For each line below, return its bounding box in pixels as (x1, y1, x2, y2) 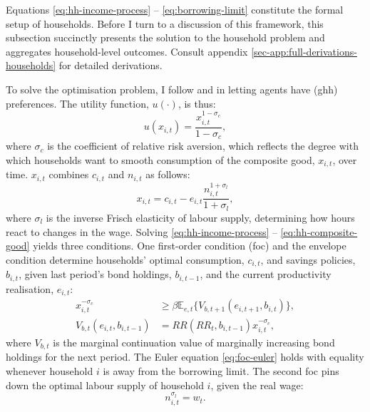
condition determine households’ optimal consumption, (6, 252, 245, 267)
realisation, (6, 281, 54, 296)
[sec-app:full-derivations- (251, 43, 357, 58)
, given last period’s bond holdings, (19, 267, 172, 282)
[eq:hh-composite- (280, 224, 358, 239)
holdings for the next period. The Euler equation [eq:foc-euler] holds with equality (6, 349, 364, 364)
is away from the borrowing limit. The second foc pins (103, 364, 339, 378)
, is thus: (178, 96, 216, 110)
